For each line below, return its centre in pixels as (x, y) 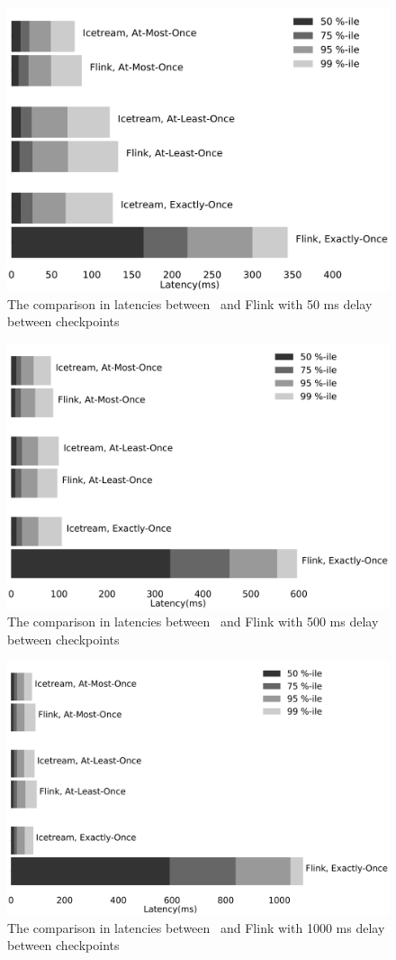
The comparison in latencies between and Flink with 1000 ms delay (196, 927)
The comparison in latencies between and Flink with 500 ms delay (193, 622)
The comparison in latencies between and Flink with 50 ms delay (190, 303)
